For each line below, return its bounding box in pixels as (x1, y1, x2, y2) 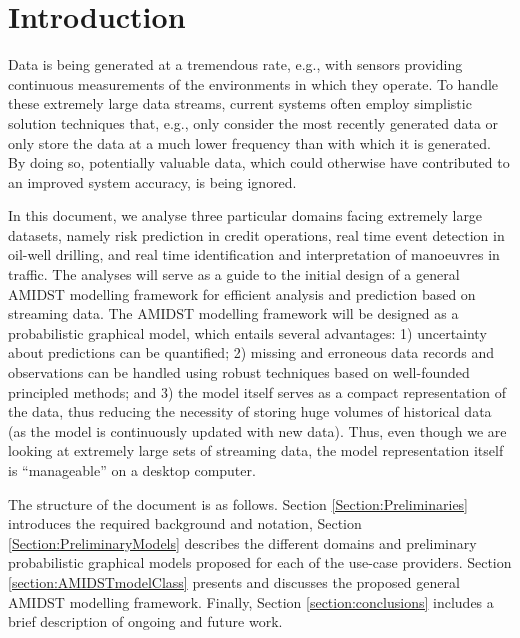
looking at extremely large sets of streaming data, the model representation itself (8, 440, 504, 461)
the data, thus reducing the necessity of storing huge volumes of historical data (8, 401, 492, 422)
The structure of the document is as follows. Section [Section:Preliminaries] (8, 493, 469, 514)
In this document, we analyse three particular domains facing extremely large (8, 205, 483, 226)
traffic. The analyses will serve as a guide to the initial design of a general (8, 264, 460, 285)
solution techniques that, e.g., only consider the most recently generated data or (8, 112, 499, 133)
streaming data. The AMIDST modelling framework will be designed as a (8, 303, 459, 324)
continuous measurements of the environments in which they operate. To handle (8, 73, 499, 94)
